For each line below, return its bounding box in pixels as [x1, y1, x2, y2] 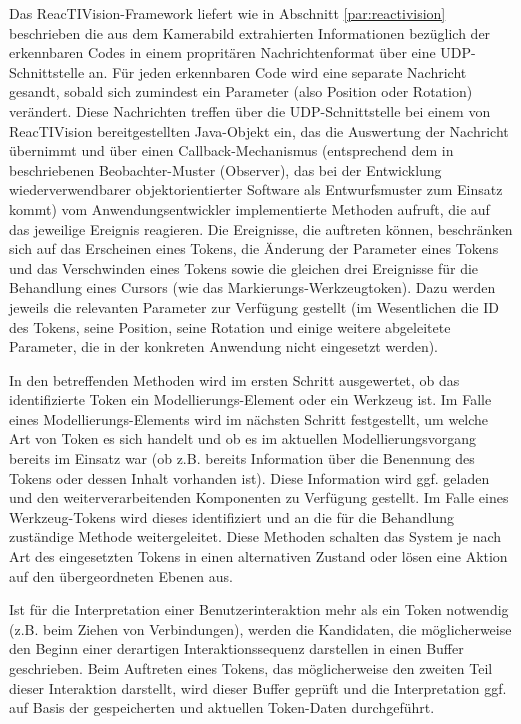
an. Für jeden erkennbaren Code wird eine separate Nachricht [88, 61, 467, 82]
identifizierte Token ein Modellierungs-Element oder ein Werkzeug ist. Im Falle [9, 389, 492, 410]
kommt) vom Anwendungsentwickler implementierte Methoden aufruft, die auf [9, 198, 490, 219]
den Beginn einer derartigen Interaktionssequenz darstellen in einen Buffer [9, 638, 464, 659]
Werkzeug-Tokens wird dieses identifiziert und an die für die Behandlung [9, 506, 455, 527]
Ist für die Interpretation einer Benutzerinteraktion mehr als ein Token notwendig [9, 599, 509, 620]
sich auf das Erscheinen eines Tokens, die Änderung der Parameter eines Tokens [9, 238, 499, 259]
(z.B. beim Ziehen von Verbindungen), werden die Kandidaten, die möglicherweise [9, 618, 512, 639]
